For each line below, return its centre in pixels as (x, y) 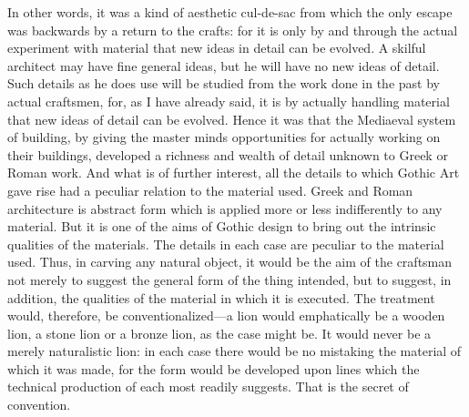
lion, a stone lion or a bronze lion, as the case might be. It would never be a (219, 333)
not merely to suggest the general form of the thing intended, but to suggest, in (229, 279)
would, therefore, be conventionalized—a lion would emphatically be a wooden (226, 315)
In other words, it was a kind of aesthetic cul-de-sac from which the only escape (230, 12)
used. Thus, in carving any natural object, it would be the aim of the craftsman (230, 262)
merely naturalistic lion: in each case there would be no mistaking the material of (234, 351)
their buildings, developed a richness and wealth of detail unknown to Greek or (228, 154)
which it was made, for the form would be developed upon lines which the (214, 368)
